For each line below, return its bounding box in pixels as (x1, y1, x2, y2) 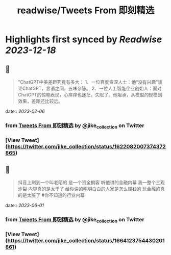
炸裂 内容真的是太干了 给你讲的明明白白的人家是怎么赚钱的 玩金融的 (17, 186, 161, 192)
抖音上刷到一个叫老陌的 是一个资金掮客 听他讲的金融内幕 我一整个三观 (17, 179, 165, 185)
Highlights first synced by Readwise (5, 34, 162, 45)
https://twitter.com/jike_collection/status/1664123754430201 (7, 237, 165, 244)
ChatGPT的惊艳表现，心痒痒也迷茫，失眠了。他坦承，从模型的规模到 (17, 92, 162, 97)
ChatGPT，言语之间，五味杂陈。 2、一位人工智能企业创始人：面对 (22, 85, 162, 91)
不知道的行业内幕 (48, 192, 85, 198)
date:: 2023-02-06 (5, 108, 45, 114)
